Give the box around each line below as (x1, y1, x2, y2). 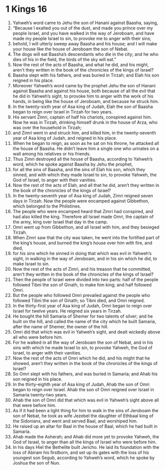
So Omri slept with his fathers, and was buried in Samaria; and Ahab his (12, 371, 158, 377)
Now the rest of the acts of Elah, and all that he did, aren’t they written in (12, 182, 160, 188)
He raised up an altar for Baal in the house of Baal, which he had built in (12, 423, 158, 429)
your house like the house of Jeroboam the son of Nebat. (12, 46, 129, 52)
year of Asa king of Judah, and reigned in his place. (12, 135, 117, 141)
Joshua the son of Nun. (12, 460, 60, 466)
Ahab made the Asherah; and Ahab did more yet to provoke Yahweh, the (12, 434, 159, 439)
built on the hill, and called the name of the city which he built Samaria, (12, 318, 156, 324)
